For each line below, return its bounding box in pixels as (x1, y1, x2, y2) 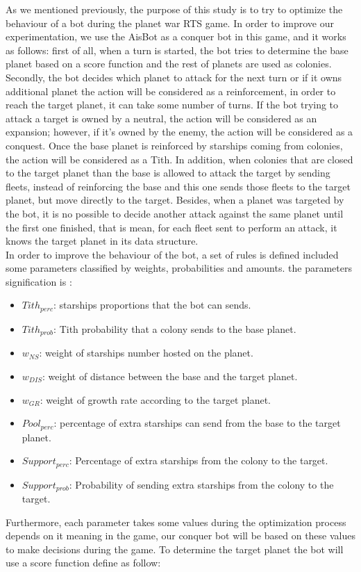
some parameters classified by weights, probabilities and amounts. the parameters (6, 261, 352, 275)
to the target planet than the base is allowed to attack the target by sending (6, 165, 330, 180)
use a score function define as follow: (6, 555, 161, 570)
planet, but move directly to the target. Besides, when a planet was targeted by (6, 193, 344, 207)
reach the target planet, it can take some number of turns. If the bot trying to (6, 97, 339, 112)
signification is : (6, 274, 72, 288)
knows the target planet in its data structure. (6, 234, 199, 248)
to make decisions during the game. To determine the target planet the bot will (6, 541, 344, 556)
